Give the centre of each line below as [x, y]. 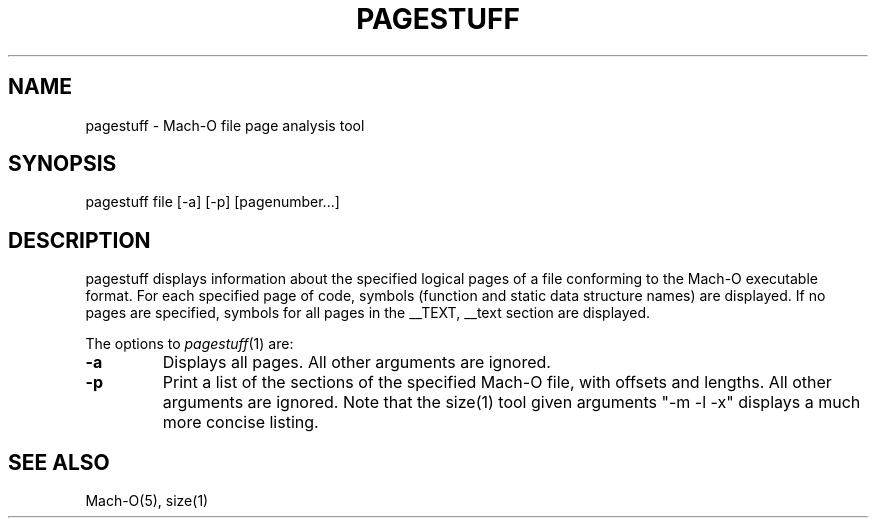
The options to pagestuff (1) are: [189, 344]
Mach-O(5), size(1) [147, 501]
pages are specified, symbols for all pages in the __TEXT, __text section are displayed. [368, 313]
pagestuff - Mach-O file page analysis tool [225, 125]
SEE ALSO [59, 462]
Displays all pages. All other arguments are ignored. [356, 362]
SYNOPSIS [62, 164]
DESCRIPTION [79, 240]
